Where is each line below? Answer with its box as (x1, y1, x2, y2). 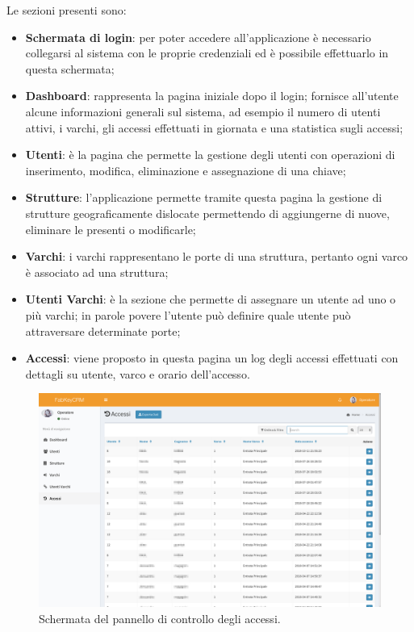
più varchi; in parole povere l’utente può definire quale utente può (25, 306, 351, 323)
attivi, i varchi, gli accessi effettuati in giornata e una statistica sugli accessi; (25, 119, 404, 136)
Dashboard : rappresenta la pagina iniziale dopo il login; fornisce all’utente (25, 87, 399, 104)
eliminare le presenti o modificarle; (25, 220, 196, 237)
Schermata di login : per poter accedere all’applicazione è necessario (25, 28, 371, 45)
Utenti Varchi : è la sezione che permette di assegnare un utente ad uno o (25, 291, 396, 308)
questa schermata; (25, 60, 115, 77)
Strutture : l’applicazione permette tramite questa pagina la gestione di (25, 189, 383, 206)
